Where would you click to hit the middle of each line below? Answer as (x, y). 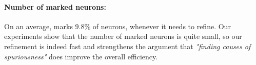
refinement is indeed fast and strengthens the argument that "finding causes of (127, 46)
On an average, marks (38, 26)
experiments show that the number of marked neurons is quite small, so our (123, 36)
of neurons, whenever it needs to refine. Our (162, 26)
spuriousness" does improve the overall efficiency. (81, 56)
